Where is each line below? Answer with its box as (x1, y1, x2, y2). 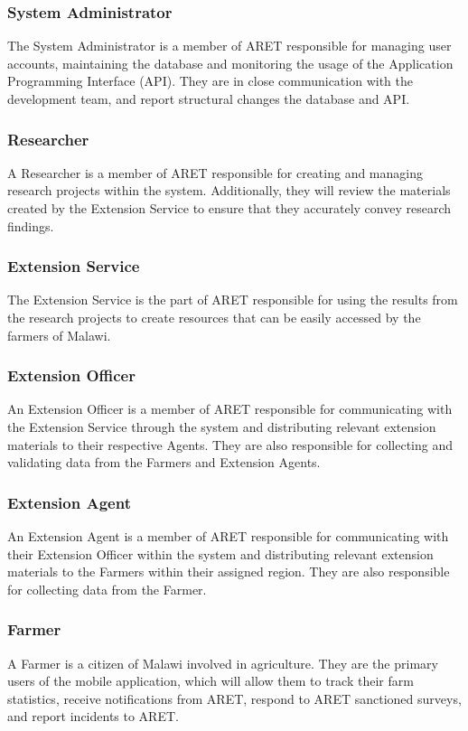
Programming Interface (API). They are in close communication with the (7, 71, 413, 90)
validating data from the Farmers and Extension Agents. (7, 453, 321, 472)
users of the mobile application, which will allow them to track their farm (7, 671, 414, 690)
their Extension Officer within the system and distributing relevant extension (7, 544, 434, 563)
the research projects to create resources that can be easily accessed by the (7, 308, 421, 326)
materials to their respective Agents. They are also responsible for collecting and (7, 435, 453, 454)
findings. (7, 216, 54, 235)
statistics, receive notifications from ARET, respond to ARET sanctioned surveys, (7, 689, 462, 708)
